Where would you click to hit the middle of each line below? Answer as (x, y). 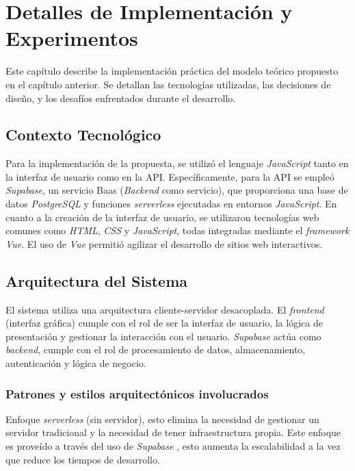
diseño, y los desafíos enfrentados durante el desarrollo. (121, 98)
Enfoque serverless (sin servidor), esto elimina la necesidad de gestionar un (162, 419)
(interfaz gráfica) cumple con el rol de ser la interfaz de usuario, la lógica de (164, 323)
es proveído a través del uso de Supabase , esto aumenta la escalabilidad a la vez (173, 446)
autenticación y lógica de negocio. (76, 363)
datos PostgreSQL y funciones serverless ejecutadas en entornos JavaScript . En (171, 204)
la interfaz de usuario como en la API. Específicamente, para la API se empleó (170, 176)
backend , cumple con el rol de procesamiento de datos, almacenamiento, (156, 349)
